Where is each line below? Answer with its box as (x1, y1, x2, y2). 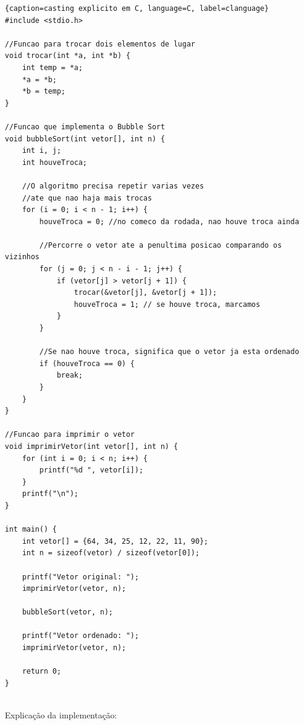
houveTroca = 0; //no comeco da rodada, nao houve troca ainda (39, 217, 299, 226)
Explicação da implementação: (5, 709, 117, 721)
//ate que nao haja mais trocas (22, 193, 152, 202)
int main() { (5, 525, 57, 534)
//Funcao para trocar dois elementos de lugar (5, 39, 195, 48)
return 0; (22, 667, 62, 676)
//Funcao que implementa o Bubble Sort (5, 122, 165, 131)
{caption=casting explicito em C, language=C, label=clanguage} (5, 4, 269, 13)
